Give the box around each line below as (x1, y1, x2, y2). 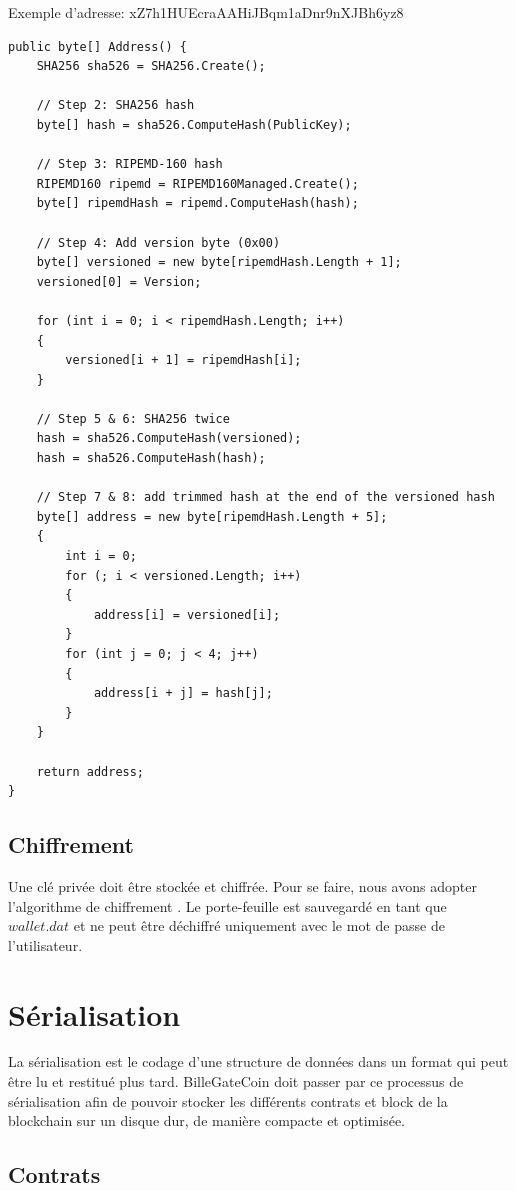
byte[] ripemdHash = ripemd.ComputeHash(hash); (36, 196, 359, 211)
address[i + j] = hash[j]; (93, 686, 273, 701)
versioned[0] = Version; (36, 274, 202, 289)
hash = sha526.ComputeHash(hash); (36, 451, 266, 466)
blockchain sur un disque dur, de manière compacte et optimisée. (8, 1110, 405, 1131)
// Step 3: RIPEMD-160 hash (36, 157, 223, 172)
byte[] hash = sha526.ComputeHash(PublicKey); (36, 117, 352, 132)
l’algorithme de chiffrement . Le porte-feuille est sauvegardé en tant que (8, 895, 447, 916)
